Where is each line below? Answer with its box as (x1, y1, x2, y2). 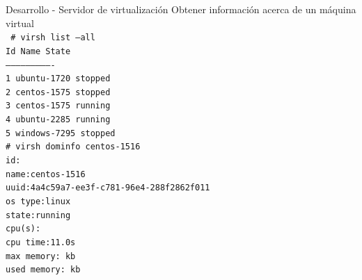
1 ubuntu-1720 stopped (6, 74, 111, 84)
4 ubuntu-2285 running (6, 115, 111, 125)
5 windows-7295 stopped (6, 128, 116, 138)
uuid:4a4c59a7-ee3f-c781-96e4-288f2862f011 (6, 183, 210, 193)
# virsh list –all (10, 33, 95, 43)
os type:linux (6, 197, 71, 207)
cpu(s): (6, 224, 41, 234)
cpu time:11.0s (6, 238, 76, 248)
